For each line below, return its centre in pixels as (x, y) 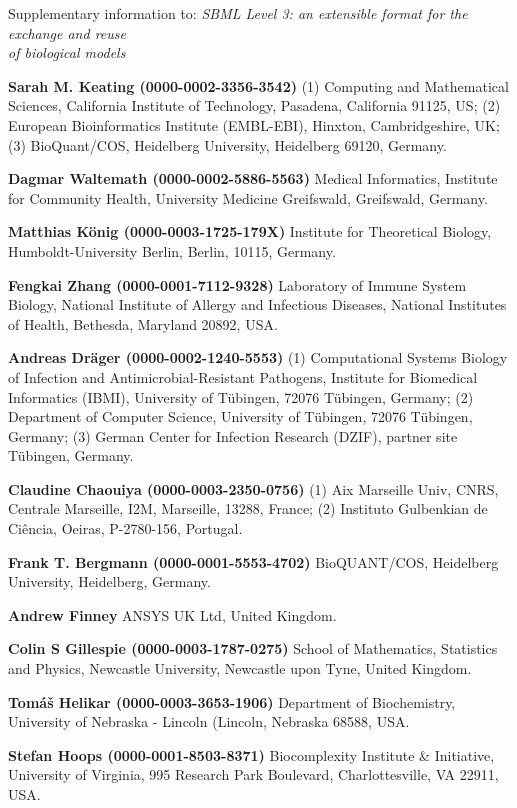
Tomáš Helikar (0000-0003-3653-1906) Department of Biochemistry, (232, 701)
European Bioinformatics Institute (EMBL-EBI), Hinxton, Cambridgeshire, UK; (254, 124)
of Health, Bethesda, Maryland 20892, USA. (143, 323)
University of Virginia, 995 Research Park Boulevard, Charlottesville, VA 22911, (253, 774)
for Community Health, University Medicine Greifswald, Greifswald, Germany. (248, 197)
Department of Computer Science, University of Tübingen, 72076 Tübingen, (240, 416)
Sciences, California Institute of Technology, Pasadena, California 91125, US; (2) (254, 105)
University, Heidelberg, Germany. (109, 581)
